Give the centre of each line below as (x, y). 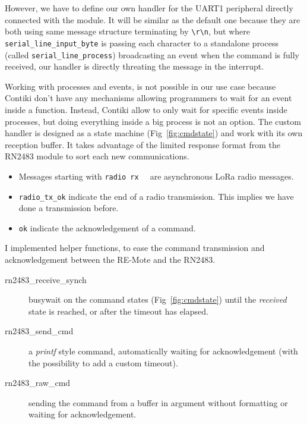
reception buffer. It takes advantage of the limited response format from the (143, 144)
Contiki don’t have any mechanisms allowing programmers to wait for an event (148, 98)
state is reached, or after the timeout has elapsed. (118, 311)
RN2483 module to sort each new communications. (97, 156)
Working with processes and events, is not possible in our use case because (140, 86)
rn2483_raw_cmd (38, 383)
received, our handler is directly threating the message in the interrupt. (134, 66)
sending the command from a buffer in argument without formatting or (158, 402)
